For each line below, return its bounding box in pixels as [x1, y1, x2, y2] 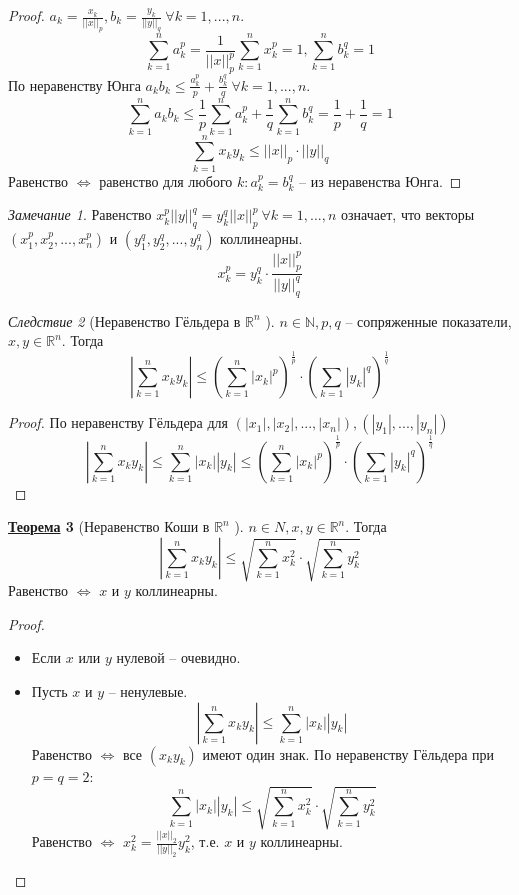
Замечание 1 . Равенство [8, 204, 152, 225]
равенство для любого [99, 170, 233, 191]
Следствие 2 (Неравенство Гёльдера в [8, 310, 241, 331]
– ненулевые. [108, 681, 188, 702]
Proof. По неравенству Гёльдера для [8, 412, 229, 433]
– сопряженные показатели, [345, 310, 512, 331]
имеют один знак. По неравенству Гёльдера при [202, 743, 495, 764]
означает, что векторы [341, 204, 475, 225]
